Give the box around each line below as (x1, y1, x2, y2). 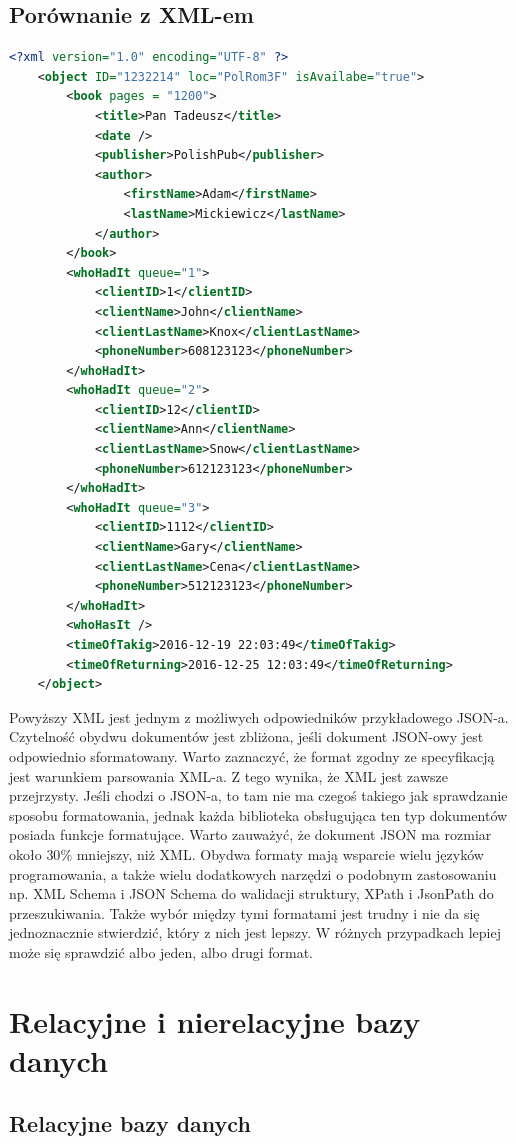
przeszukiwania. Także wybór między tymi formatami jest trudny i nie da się (9, 902, 480, 923)
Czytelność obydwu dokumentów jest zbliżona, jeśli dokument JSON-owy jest (9, 726, 484, 747)
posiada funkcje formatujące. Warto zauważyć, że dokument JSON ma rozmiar (9, 824, 492, 845)
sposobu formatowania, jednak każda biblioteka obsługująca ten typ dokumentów (9, 804, 508, 825)
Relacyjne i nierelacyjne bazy (9, 1000, 421, 1041)
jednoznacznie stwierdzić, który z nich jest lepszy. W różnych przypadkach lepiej (9, 922, 501, 943)
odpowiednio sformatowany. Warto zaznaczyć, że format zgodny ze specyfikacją (9, 745, 495, 766)
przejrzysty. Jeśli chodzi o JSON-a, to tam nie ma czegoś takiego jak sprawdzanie (9, 785, 508, 806)
